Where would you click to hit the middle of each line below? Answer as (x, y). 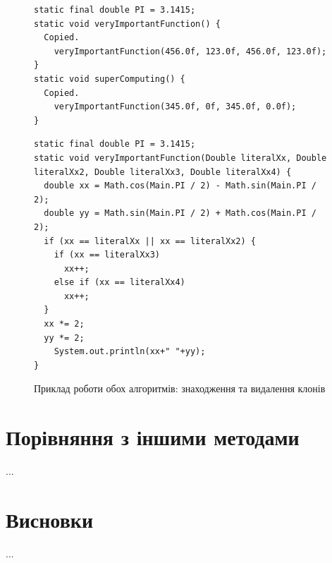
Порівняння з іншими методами (153, 437)
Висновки (50, 519)
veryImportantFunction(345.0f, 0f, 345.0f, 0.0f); (175, 107)
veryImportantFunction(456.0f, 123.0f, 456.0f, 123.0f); (190, 51)
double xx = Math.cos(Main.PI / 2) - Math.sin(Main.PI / (180, 186)
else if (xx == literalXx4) (119, 283)
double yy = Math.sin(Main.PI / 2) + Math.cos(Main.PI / (180, 213)
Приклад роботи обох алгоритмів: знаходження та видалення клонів (180, 388)
